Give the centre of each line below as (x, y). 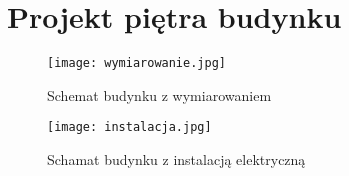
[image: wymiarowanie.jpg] (136, 63)
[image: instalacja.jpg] (129, 127)
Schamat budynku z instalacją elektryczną (176, 159)
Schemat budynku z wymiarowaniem (159, 94)
